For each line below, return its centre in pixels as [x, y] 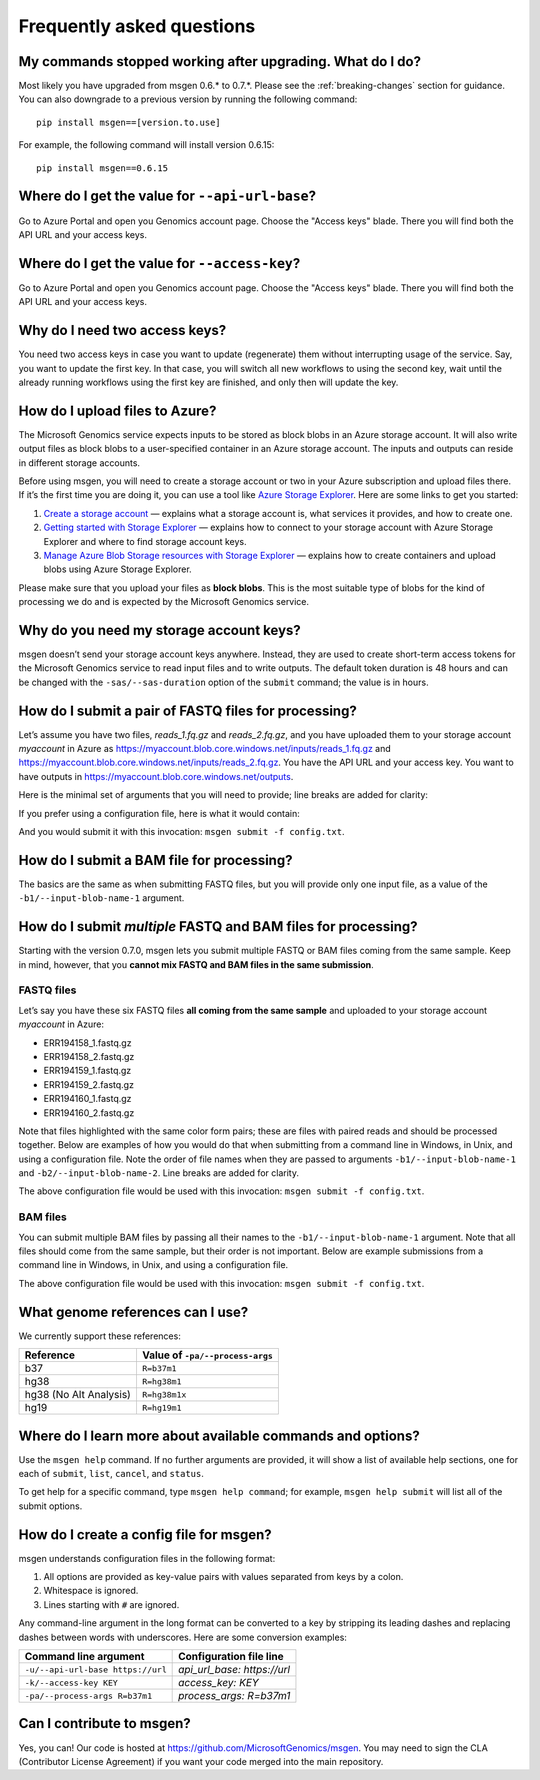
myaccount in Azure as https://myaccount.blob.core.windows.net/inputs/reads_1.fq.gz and [205, 749]
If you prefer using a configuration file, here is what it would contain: [159, 813]
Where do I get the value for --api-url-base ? [167, 196]
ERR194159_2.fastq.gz [89, 1084]
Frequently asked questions [137, 26]
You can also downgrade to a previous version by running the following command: [188, 99]
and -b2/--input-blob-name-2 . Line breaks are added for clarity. [159, 1173]
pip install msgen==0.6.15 [102, 168]
